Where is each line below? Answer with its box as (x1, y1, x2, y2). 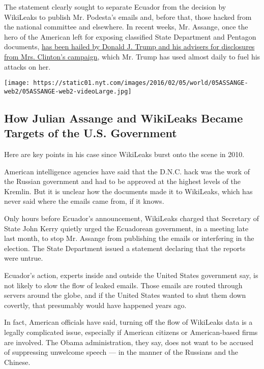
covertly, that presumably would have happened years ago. (4, 299, 187, 310)
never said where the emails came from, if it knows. (4, 196, 164, 206)
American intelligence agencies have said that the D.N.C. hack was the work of (4, 166, 250, 176)
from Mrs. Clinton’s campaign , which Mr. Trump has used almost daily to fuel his (4, 51, 260, 61)
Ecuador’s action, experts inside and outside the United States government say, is (4, 270, 258, 280)
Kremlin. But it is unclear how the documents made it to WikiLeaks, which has (4, 186, 253, 196)
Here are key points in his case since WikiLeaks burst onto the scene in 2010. (4, 149, 245, 160)
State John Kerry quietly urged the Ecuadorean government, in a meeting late (4, 223, 249, 233)
